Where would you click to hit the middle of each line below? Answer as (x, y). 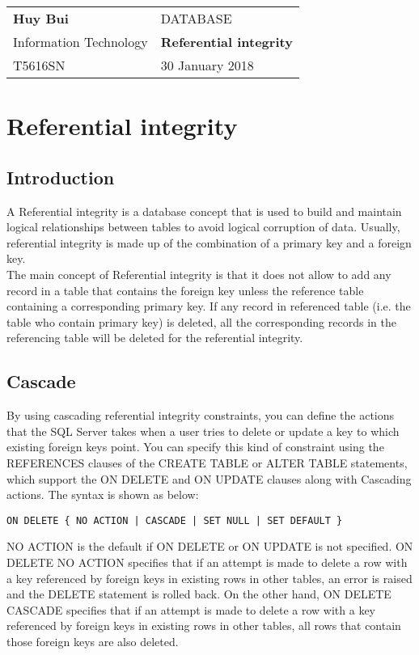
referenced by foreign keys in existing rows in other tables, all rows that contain (204, 625)
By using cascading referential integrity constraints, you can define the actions (201, 415)
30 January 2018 (207, 65)
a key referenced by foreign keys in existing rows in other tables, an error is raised (209, 578)
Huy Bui (41, 18)
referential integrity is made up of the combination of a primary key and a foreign (209, 242)
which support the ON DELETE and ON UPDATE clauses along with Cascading (209, 478)
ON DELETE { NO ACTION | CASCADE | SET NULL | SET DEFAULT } (175, 520)
